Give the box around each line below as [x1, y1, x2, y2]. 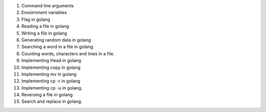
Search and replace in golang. [21, 98, 82, 105]
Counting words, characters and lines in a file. [21, 50, 115, 56]
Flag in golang [21, 16, 50, 22]
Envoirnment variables [21, 10, 67, 16]
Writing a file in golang [21, 30, 67, 36]
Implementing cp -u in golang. [21, 85, 83, 90]
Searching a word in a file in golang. [21, 44, 95, 50]
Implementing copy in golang [21, 64, 81, 70]
